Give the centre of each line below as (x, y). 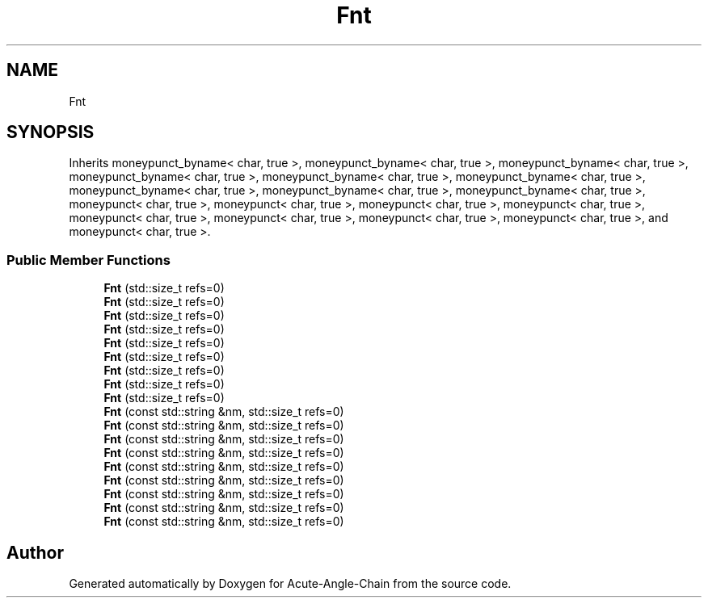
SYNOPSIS (51, 132)
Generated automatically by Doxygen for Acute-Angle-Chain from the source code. (290, 584)
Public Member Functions (88, 260)
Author (35, 552)
